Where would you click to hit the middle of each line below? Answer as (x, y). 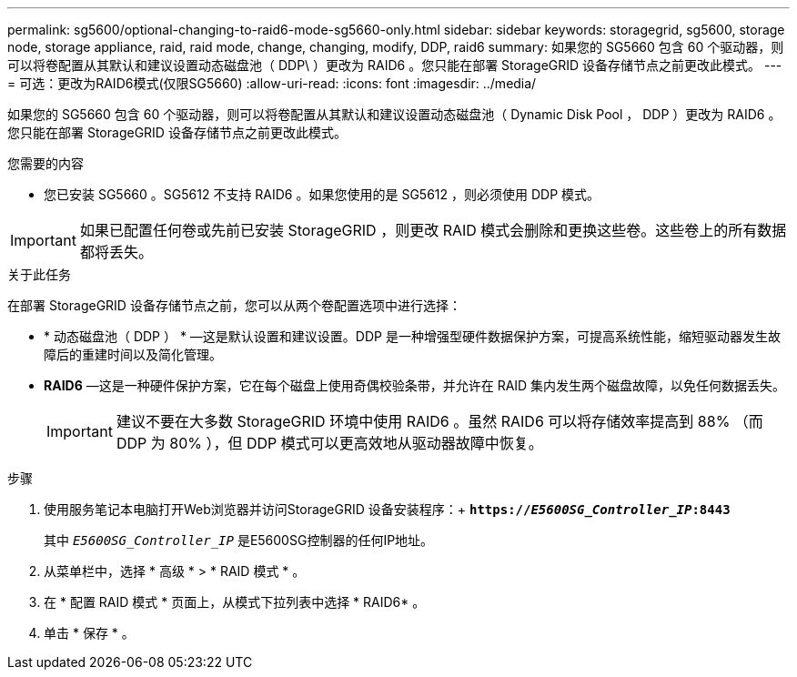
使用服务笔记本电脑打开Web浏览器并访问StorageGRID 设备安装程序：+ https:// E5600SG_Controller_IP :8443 (387, 509)
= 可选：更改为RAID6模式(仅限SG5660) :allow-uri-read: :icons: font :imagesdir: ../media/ (272, 83)
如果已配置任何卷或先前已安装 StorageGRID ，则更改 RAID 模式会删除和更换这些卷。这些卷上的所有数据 (433, 230)
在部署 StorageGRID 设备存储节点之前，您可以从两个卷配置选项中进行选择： (234, 305)
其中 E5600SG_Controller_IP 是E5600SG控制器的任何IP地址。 (239, 540)
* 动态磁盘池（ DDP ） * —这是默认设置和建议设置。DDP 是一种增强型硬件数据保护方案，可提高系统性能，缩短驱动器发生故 (412, 336)
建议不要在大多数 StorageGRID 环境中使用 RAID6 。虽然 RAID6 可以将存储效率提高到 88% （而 (439, 421)
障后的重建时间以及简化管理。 (133, 354)
